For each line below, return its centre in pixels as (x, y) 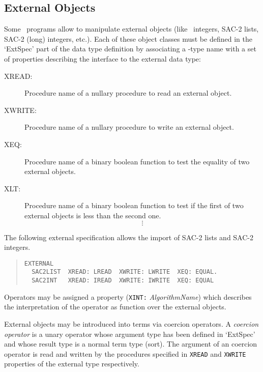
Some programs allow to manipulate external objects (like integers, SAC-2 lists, (131, 29)
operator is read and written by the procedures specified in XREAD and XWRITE (125, 353)
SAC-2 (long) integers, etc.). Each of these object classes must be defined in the (128, 38)
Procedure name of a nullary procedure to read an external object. (128, 93)
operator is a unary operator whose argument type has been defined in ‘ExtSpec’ (130, 334)
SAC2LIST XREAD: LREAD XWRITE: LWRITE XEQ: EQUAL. (125, 272)
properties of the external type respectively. (72, 364)
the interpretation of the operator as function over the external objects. (115, 307)
